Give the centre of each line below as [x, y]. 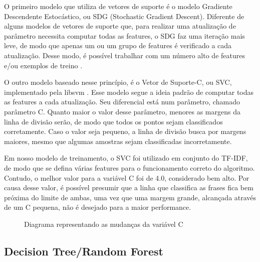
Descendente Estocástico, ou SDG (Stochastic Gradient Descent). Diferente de [124, 16]
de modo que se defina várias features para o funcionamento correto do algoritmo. [129, 167]
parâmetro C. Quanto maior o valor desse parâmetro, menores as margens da [122, 111]
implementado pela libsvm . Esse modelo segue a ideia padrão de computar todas [129, 92]
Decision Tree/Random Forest [84, 251]
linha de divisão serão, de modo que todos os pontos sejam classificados [113, 121]
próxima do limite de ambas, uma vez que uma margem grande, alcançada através [130, 197]
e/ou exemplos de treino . [43, 65]
